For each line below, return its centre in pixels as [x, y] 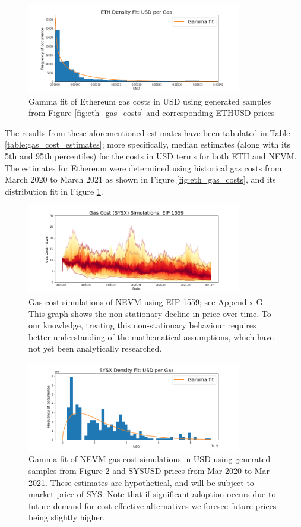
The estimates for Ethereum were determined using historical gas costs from [143, 167]
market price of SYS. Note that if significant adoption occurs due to [152, 494]
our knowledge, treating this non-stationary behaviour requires [142, 325]
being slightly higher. [67, 517]
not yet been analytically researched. [95, 348]
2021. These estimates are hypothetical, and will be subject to [141, 482]
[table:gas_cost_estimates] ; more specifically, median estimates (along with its [148, 144]
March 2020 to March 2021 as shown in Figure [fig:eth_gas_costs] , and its [140, 179]
